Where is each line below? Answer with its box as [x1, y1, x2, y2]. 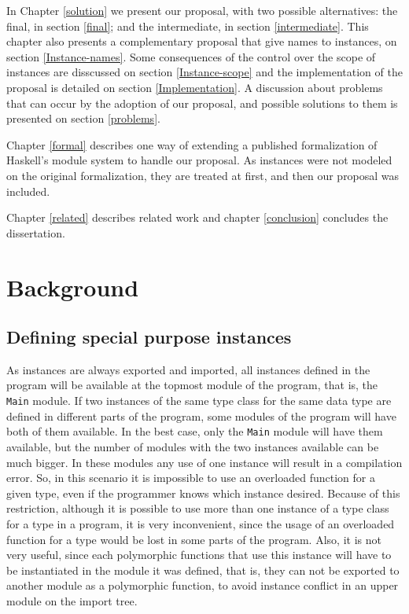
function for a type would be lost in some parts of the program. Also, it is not [6, 531, 381, 547]
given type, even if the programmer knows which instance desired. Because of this [6, 484, 400, 501]
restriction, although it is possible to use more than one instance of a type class [6, 500, 389, 517]
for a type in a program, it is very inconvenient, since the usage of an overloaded [6, 515, 395, 531]
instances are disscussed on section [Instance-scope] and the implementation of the [6, 64, 403, 80]
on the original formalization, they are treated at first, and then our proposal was [6, 167, 400, 183]
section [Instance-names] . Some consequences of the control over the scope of [6, 48, 376, 64]
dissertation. [6, 224, 65, 241]
